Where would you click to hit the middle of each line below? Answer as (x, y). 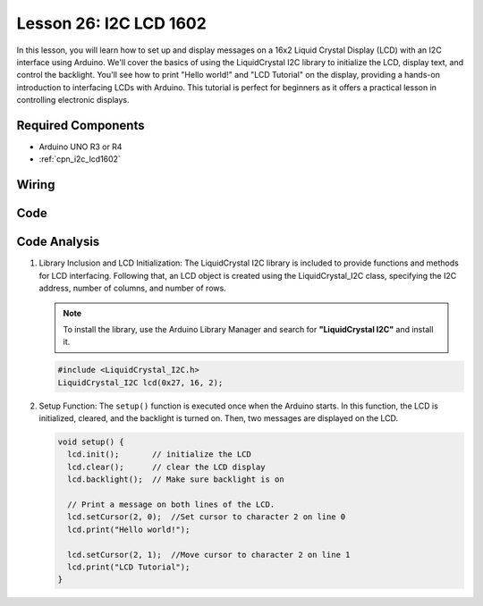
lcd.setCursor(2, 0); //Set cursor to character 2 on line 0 (207, 517)
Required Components (80, 125)
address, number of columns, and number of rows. (133, 288)
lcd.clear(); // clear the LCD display (166, 467)
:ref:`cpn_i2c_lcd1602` (80, 159)
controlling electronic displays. (73, 100)
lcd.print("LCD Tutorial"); (129, 567)
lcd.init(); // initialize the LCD (160, 454)
